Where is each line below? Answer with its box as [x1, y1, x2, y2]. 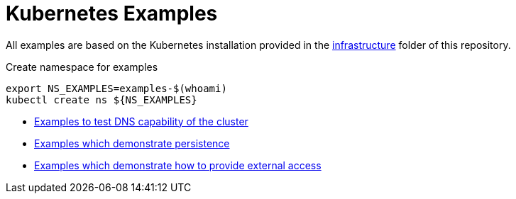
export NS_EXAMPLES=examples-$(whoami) [6, 82, 227, 94]
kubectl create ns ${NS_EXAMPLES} [6, 93, 197, 106]
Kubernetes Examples [6, 1, 218, 25]
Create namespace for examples [6, 60, 158, 73]
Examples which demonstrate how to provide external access [34, 159, 322, 171]
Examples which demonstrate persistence [34, 137, 230, 149]
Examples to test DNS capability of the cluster [34, 115, 248, 127]
